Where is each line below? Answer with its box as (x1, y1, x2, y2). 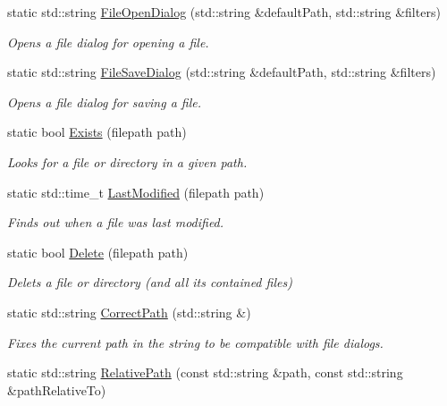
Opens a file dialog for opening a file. (7, 32, 209, 51)
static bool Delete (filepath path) (7, 242, 189, 261)
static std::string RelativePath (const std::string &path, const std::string (7, 363, 403, 382)
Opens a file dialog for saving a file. (7, 92, 202, 111)
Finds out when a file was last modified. (7, 213, 224, 232)
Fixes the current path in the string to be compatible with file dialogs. (7, 333, 384, 351)
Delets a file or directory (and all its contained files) (7, 273, 292, 292)
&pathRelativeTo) (7, 380, 106, 399)
